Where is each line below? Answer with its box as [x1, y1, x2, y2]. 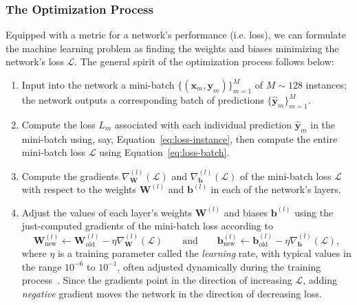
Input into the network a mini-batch [21, 78, 175, 91]
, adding [303, 273, 337, 287]
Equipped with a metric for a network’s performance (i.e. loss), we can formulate [6, 27, 346, 42]
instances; [305, 78, 347, 91]
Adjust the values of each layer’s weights [21, 205, 193, 219]
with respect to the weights [21, 182, 137, 196]
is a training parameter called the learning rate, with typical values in [57, 246, 351, 260]
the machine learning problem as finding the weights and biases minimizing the [6, 41, 339, 55]
